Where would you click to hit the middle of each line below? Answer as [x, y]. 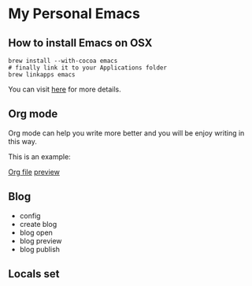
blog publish [40, 249]
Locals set [34, 274]
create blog [38, 224]
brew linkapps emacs [42, 75]
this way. [22, 141]
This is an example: [39, 156]
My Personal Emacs [74, 14]
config [30, 215]
